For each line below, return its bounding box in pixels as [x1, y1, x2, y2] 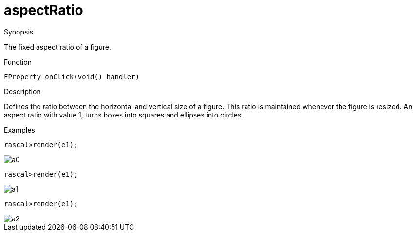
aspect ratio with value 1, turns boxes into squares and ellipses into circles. [4, 110, 244, 119]
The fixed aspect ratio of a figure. [4, 42, 111, 51]
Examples [4, 125, 35, 134]
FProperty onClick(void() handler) [4, 72, 140, 81]
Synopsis [4, 27, 34, 36]
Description [4, 87, 41, 96]
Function [4, 57, 32, 66]
